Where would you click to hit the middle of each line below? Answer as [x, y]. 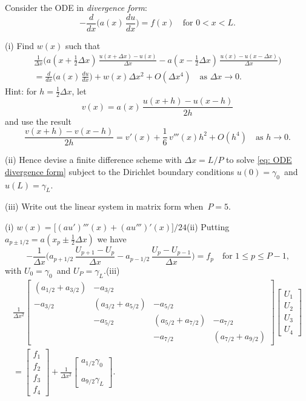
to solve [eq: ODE [259, 160]
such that [83, 45]
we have [112, 238]
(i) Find [20, 45]
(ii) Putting [208, 226]
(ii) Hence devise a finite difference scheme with [93, 160]
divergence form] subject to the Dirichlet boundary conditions [120, 171]
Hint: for [21, 91]
